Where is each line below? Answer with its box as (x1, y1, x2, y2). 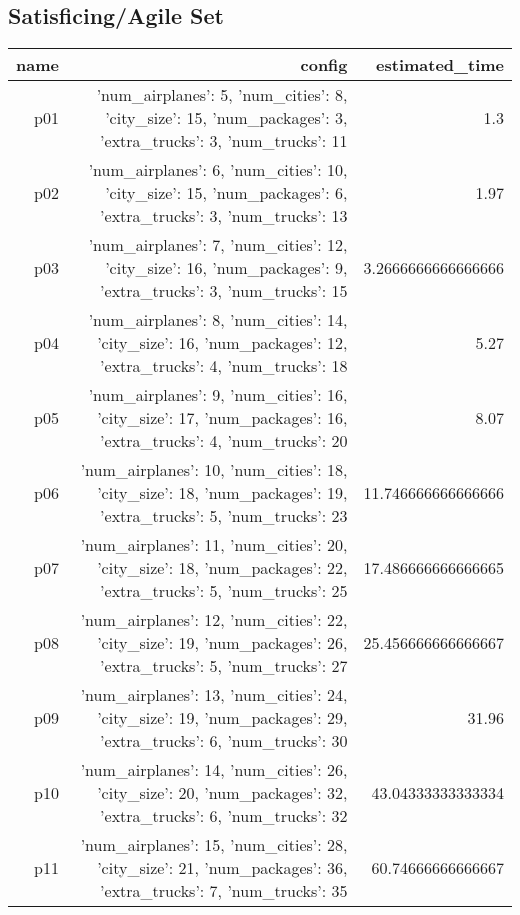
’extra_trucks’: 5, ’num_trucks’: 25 (100, 579, 348, 603)
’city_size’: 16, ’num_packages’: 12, (97, 331, 348, 355)
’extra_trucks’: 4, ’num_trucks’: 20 (100, 429, 348, 453)
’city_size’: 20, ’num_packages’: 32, (97, 781, 348, 805)
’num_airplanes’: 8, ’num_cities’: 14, (88, 308, 348, 332)
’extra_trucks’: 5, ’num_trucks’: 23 (100, 504, 348, 528)
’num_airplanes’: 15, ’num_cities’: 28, (80, 833, 348, 857)
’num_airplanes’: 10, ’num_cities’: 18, (80, 458, 348, 482)
